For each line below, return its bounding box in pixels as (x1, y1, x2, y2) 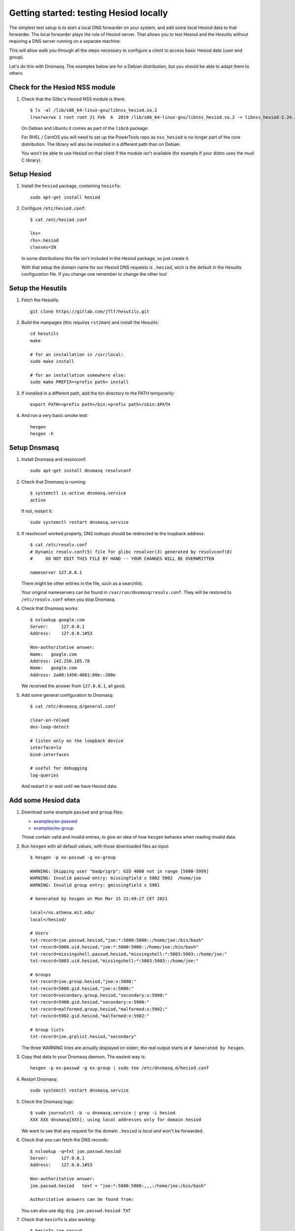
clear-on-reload (30, 717, 69, 723)
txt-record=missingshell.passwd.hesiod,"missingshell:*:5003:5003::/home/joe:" (30, 951, 227, 957)
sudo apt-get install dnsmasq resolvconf (30, 468, 131, 474)
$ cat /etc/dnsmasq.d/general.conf (30, 703, 116, 709)
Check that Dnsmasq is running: (21, 479, 87, 485)
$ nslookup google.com (30, 617, 85, 622)
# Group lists (30, 1027, 64, 1033)
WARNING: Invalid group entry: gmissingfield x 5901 (30, 882, 160, 888)
